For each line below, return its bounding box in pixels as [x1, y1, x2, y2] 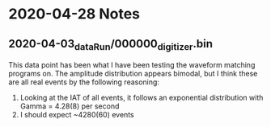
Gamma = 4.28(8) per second [19, 101, 120, 111]
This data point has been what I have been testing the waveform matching [8, 60, 256, 70]
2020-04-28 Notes [8, 5, 140, 23]
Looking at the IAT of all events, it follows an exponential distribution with [19, 93, 264, 103]
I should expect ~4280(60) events [19, 110, 135, 120]
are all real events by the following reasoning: [8, 77, 160, 87]
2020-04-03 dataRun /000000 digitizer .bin [8, 37, 213, 52]
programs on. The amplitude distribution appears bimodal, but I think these [8, 69, 258, 79]
